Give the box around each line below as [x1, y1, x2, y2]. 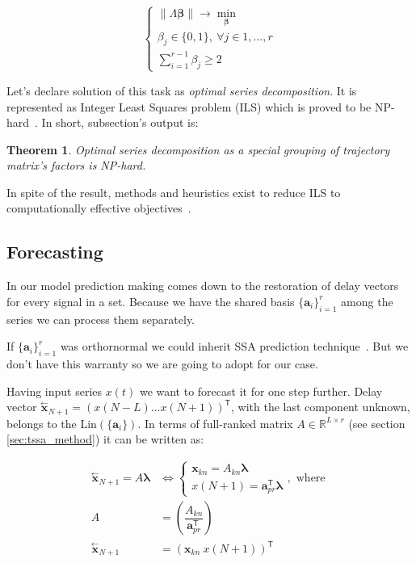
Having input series [6, 382, 103, 399]
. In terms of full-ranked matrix [137, 414, 293, 431]
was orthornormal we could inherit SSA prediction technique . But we [60, 338, 409, 355]
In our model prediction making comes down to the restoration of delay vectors [6, 277, 399, 294]
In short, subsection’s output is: [41, 114, 199, 131]
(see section [348, 414, 405, 431]
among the [341, 292, 393, 309]
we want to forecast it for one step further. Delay [139, 382, 383, 399]
